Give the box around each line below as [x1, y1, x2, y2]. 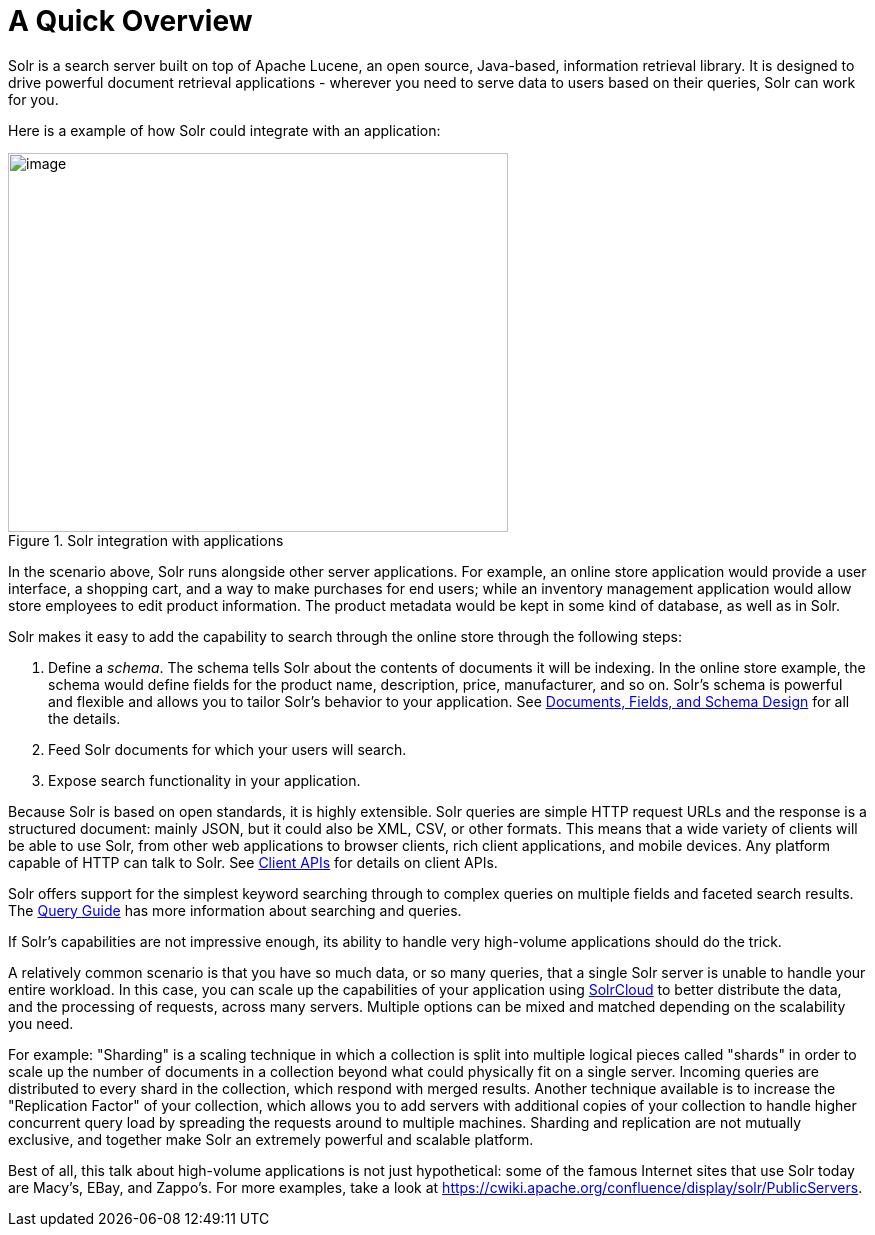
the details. [48, 709, 121, 727]
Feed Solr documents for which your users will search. [48, 740, 407, 758]
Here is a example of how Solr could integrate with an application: [8, 121, 441, 139]
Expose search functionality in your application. [48, 771, 361, 789]
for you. [8, 90, 59, 108]
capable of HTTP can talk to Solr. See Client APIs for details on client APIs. [8, 853, 498, 871]
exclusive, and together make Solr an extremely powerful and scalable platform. [8, 1130, 534, 1148]
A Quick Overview [8, 4, 253, 38]
